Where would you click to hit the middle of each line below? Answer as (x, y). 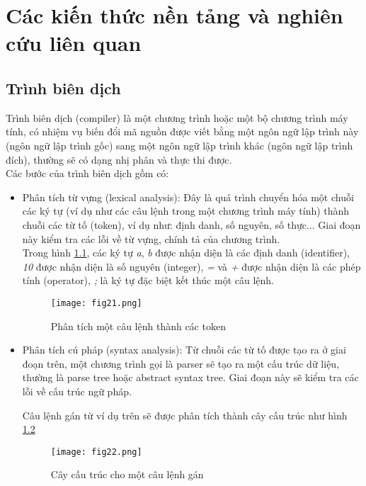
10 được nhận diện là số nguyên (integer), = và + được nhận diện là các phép (191, 266)
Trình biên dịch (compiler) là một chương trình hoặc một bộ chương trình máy (177, 117)
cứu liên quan (74, 43)
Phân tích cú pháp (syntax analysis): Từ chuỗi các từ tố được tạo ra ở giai (184, 350)
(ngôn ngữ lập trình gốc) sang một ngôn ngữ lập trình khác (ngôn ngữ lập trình (179, 145)
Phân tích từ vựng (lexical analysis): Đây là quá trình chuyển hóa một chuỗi (188, 197)
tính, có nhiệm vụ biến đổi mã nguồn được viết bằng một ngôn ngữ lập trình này (182, 131)
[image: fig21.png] (96, 303)
